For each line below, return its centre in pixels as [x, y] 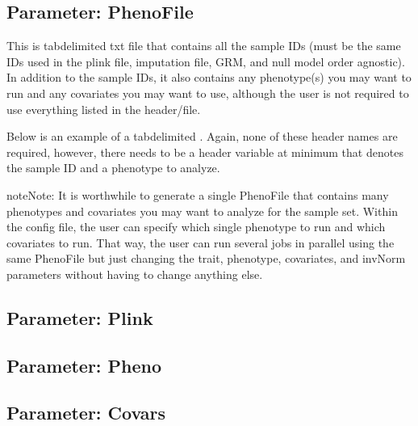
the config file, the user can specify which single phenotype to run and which [196, 227]
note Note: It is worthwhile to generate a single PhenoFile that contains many [198, 194]
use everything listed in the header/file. [104, 109]
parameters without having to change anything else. [135, 274]
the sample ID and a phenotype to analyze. [113, 168]
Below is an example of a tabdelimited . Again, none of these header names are [202, 136]
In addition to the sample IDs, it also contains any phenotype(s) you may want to [209, 77]
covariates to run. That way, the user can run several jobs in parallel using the [201, 242]
